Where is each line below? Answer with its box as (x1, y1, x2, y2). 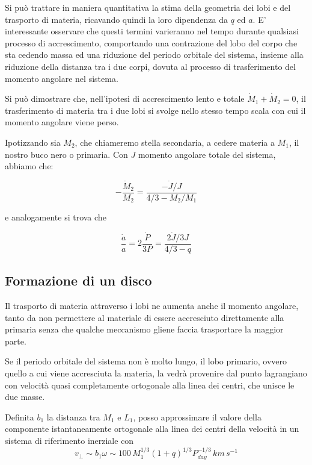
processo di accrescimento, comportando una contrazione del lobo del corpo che (5, 36, 298, 49)
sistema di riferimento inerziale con (5, 434, 134, 447)
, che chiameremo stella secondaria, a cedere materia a (75, 136, 275, 148)
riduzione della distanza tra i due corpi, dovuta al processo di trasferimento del (5, 60, 296, 72)
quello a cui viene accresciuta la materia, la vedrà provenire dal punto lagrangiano (5, 367, 307, 379)
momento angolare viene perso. (5, 116, 119, 128)
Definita (5, 410, 34, 423)
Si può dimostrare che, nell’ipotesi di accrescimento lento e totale (5, 92, 245, 105)
